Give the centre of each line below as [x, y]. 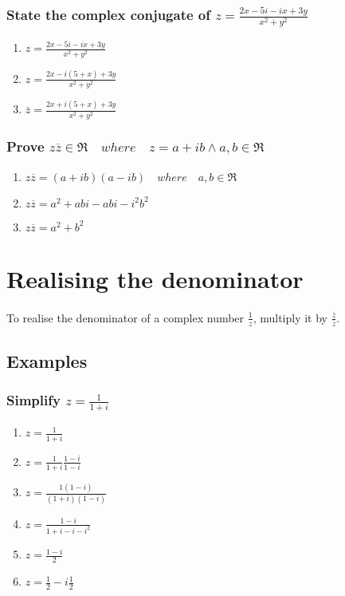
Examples [47, 360]
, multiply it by [290, 317]
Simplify [33, 400]
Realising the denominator [155, 278]
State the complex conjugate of [109, 14]
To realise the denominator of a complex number [125, 317]
